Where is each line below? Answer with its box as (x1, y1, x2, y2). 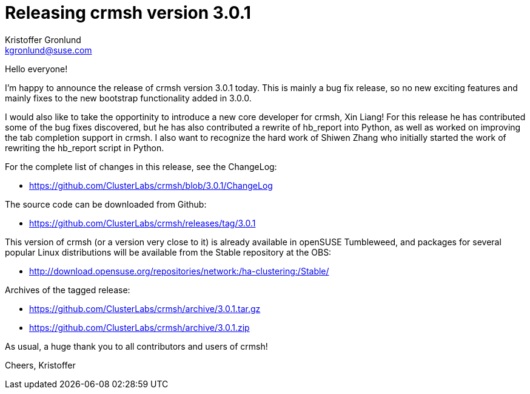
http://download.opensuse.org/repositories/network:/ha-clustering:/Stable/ (29, 265, 329, 276)
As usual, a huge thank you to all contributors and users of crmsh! (5, 341, 268, 352)
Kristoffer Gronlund (5, 34, 81, 45)
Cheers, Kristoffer (5, 359, 76, 370)
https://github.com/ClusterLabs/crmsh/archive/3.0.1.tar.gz (29, 303, 261, 314)
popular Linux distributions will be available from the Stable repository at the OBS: (5, 246, 332, 257)
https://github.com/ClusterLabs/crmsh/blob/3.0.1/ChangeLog (29, 180, 273, 191)
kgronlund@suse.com (5, 44, 92, 55)
